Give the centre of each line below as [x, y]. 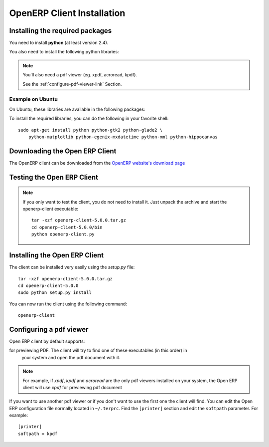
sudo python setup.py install [55, 293]
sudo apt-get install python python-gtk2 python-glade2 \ [90, 130]
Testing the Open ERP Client [54, 177]
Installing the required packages [61, 31]
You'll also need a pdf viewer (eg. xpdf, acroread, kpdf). [80, 75]
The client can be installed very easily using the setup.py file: [72, 267]
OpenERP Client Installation [67, 13]
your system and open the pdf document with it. [71, 357]
